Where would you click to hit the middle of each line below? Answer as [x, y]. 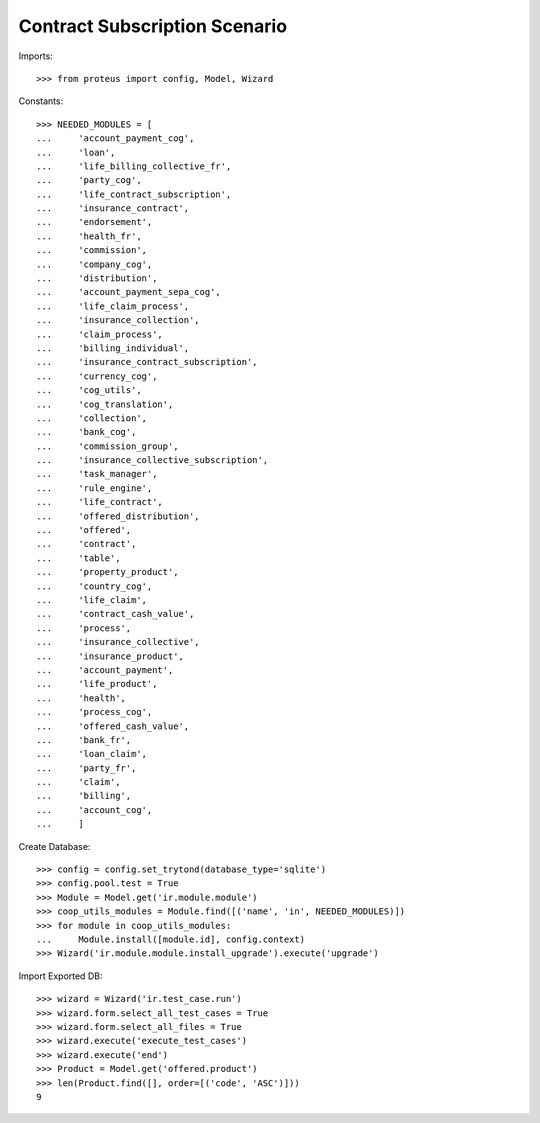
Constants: [41, 101]
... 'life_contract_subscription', [134, 194]
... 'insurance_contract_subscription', [147, 362]
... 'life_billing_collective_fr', [134, 166]
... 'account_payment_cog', [115, 138]
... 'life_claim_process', [113, 306]
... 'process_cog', [94, 712]
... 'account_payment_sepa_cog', [129, 292]
